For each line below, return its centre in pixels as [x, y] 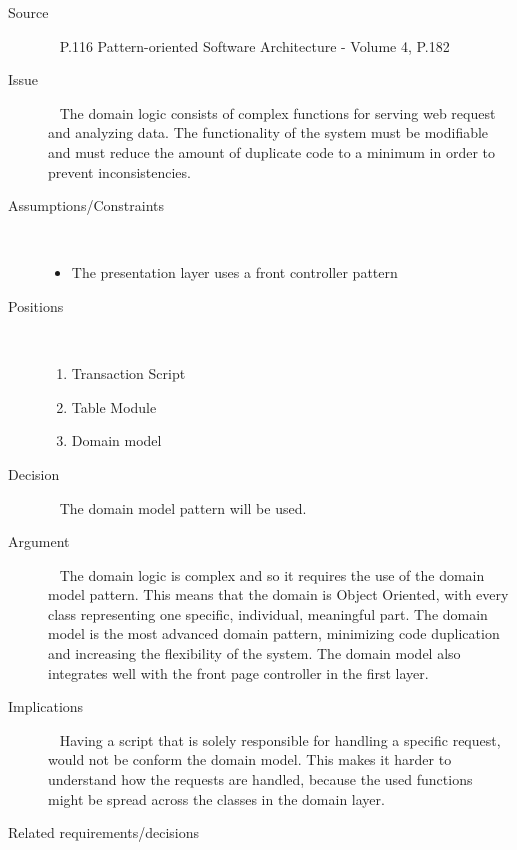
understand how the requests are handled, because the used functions [260, 779]
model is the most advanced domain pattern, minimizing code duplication [274, 633]
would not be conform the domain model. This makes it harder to [250, 759]
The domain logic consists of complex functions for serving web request [277, 112]
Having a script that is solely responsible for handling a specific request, [280, 739]
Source [28, 12]
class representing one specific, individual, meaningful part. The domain [268, 613]
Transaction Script [128, 373]
